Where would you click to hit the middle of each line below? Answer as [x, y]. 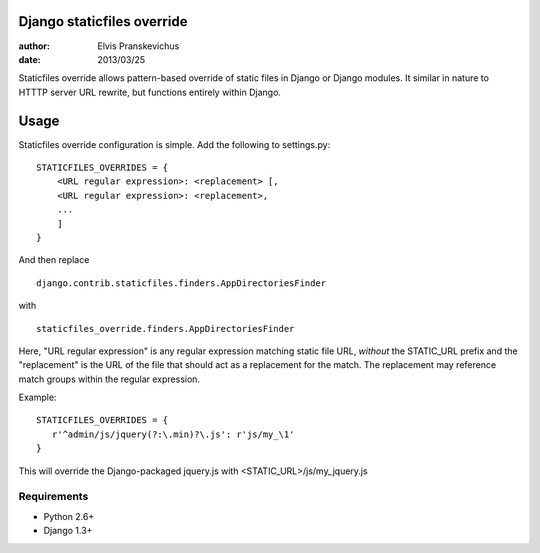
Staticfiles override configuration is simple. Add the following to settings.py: [174, 144]
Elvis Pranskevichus [138, 46]
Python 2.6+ [69, 516]
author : [34, 46]
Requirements [53, 497]
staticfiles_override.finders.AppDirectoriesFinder [165, 328]
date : [29, 59]
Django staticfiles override [103, 21]
